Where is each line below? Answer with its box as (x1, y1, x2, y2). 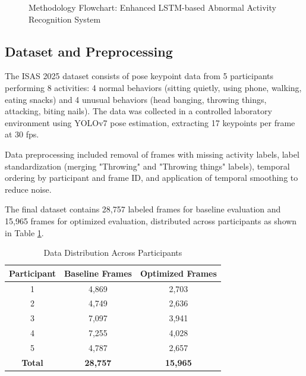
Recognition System (29, 12, 101, 25)
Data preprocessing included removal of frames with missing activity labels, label (5, 148, 299, 160)
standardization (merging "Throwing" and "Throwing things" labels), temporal (5, 159, 290, 172)
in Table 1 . (5, 226, 44, 239)
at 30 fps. (5, 128, 39, 140)
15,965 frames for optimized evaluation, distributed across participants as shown (5, 214, 297, 227)
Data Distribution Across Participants (43, 246, 182, 259)
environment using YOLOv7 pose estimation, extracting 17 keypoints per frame (5, 116, 295, 129)
